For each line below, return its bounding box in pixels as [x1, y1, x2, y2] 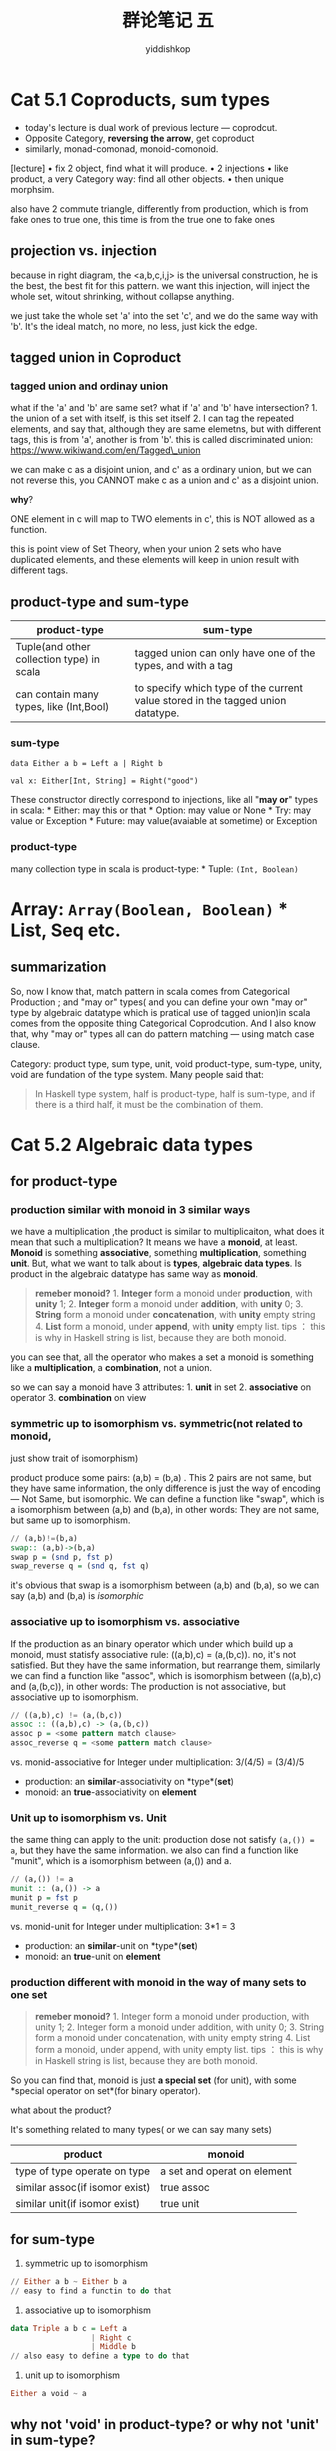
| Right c [90, 2332, 132, 2343]
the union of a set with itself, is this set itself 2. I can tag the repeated [10, 412, 295, 425]
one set [10, 1987, 48, 2001]
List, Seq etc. [10, 919, 122, 941]
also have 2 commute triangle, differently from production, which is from [10, 202, 309, 215]
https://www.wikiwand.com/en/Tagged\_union [10, 444, 202, 456]
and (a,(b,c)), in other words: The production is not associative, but [10, 1680, 287, 1692]
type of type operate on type [15, 2164, 151, 2178]
